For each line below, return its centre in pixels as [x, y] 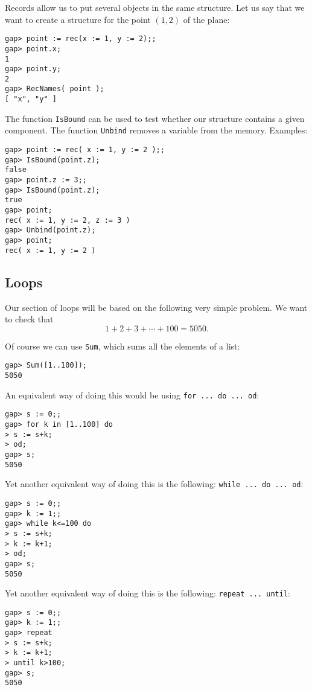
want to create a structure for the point [78, 19]
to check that [29, 319]
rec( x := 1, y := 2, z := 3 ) [68, 220]
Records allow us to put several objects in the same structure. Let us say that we [155, 7]
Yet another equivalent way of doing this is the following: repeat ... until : [148, 593]
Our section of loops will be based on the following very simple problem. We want [156, 307]
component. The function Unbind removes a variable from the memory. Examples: [156, 130]
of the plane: [206, 19]
